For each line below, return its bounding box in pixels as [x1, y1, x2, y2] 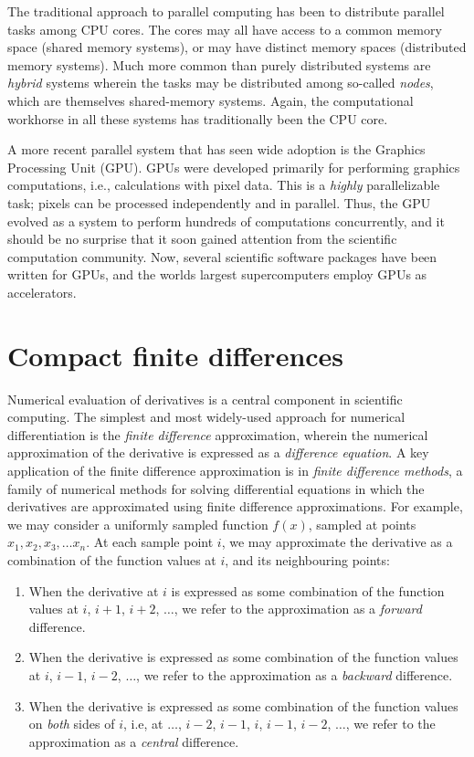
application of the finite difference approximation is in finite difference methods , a [7, 461, 463, 479]
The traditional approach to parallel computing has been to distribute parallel [7, 2, 445, 20]
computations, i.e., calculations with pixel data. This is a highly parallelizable [7, 175, 440, 195]
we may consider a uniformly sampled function [7, 514, 269, 533]
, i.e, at [122, 714, 163, 733]
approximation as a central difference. [28, 731, 239, 751]
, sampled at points [308, 514, 416, 533]
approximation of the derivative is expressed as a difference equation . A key [7, 443, 429, 462]
